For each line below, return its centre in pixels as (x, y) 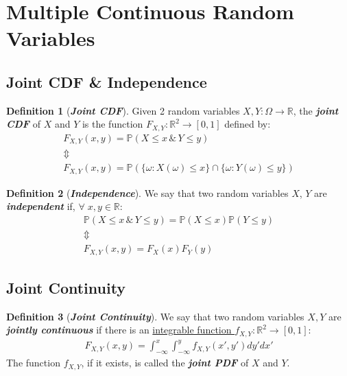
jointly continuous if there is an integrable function (119, 330)
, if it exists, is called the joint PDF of (165, 363)
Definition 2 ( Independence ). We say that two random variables (147, 192)
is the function (112, 124)
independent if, (41, 206)
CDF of (23, 124)
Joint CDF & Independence (107, 81)
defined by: (248, 124)
